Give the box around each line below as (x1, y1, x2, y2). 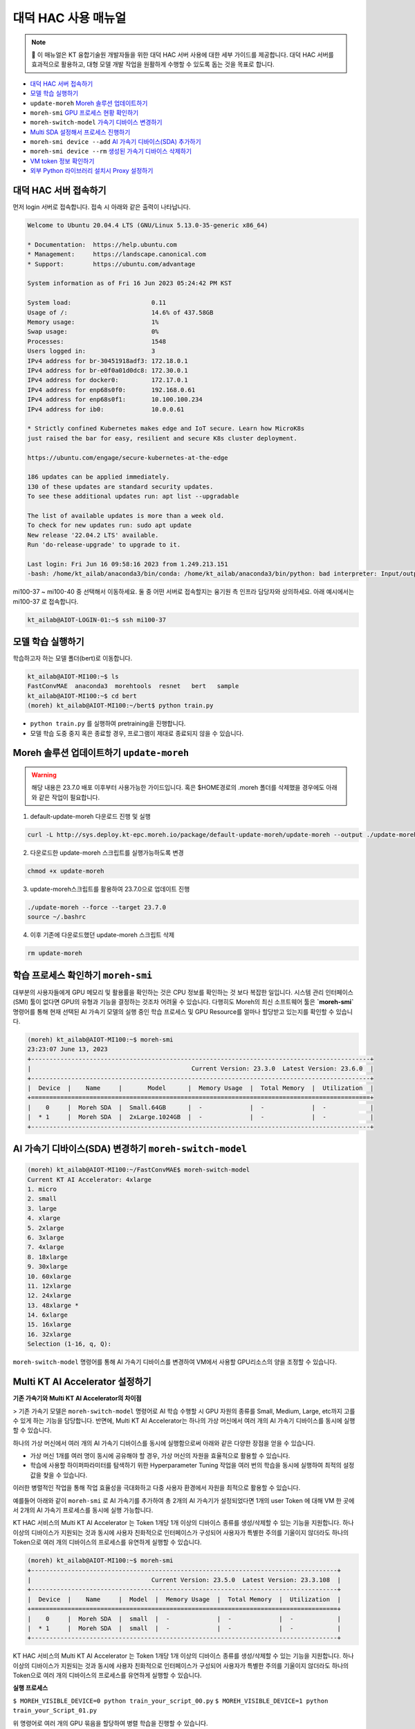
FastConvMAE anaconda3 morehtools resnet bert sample (27, 682, 239, 690)
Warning (31, 770, 57, 779)
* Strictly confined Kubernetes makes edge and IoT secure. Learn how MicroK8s (27, 425, 305, 432)
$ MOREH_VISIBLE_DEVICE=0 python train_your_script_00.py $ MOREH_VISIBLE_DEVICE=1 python (12, 1696, 329, 1705)
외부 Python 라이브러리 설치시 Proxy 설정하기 (30, 167, 154, 175)
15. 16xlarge (27, 1321, 72, 1329)
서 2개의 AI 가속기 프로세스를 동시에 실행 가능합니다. (12, 1506, 154, 1515)
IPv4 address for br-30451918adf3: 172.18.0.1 (27, 357, 188, 364)
